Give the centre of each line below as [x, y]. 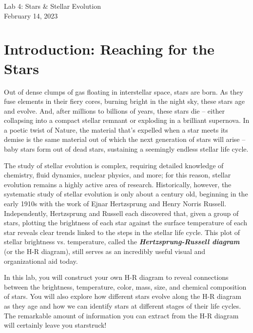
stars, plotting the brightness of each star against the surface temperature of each [126, 223]
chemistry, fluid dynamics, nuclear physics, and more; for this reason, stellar [117, 175]
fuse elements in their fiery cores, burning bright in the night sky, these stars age [124, 101]
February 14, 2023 [31, 15]
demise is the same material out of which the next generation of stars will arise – [125, 139]
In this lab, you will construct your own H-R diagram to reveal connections [116, 277]
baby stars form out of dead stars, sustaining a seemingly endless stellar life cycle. [126, 149]
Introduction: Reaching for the [109, 49]
